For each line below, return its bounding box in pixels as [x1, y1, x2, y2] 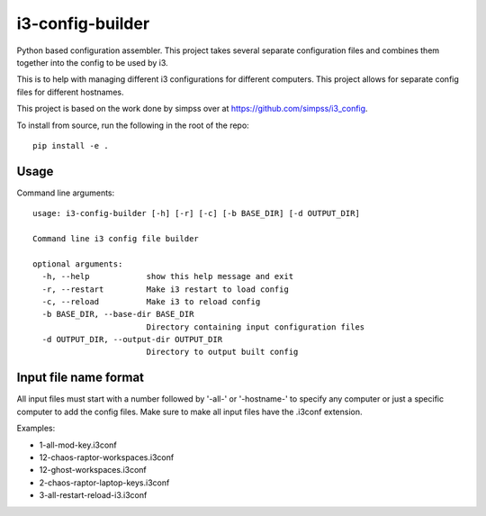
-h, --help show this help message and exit [41, 271, 294, 282]
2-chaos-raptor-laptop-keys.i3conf [39, 477, 170, 488]
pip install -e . [32, 140, 109, 150]
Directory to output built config [146, 347, 299, 358]
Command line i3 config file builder [32, 233, 200, 243]
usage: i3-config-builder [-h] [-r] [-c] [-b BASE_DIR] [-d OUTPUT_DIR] [32, 208, 360, 219]
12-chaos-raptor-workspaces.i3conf [39, 451, 175, 463]
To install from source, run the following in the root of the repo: [16, 120, 249, 131]
